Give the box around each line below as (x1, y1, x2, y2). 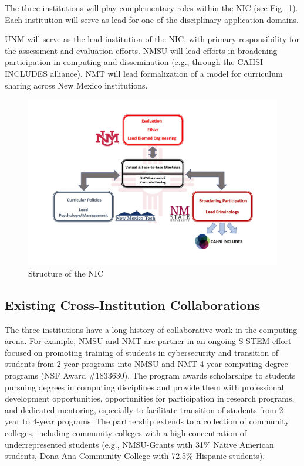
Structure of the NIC (28, 267, 104, 279)
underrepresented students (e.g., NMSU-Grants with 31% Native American (5, 438, 274, 450)
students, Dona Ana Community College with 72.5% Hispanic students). (5, 450, 265, 462)
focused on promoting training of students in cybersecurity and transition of (5, 346, 279, 358)
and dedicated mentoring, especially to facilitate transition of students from (5, 403, 276, 416)
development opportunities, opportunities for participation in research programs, (5, 392, 295, 404)
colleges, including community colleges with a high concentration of (5, 426, 247, 438)
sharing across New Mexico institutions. (5, 79, 148, 91)
